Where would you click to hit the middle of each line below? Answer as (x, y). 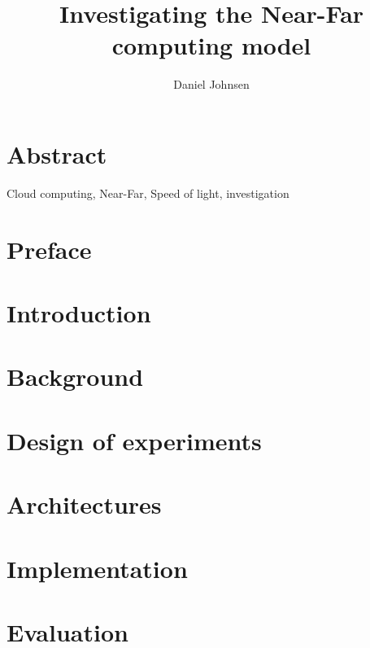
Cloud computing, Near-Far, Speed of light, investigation (148, 193)
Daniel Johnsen (211, 84)
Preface (49, 249)
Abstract (57, 153)
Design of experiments (134, 440)
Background (75, 377)
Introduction (79, 313)
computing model (211, 45)
